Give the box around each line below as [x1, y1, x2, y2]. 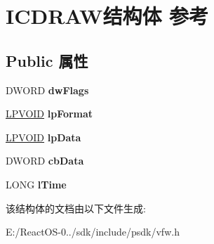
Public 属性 [6, 49, 88, 71]
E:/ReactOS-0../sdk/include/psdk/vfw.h [6, 224, 180, 239]
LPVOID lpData [6, 129, 81, 144]
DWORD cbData [6, 153, 84, 168]
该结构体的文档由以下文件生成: [6, 200, 146, 215]
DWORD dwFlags [6, 82, 89, 97]
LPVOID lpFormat [6, 106, 93, 121]
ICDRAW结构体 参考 [6, 1, 209, 30]
